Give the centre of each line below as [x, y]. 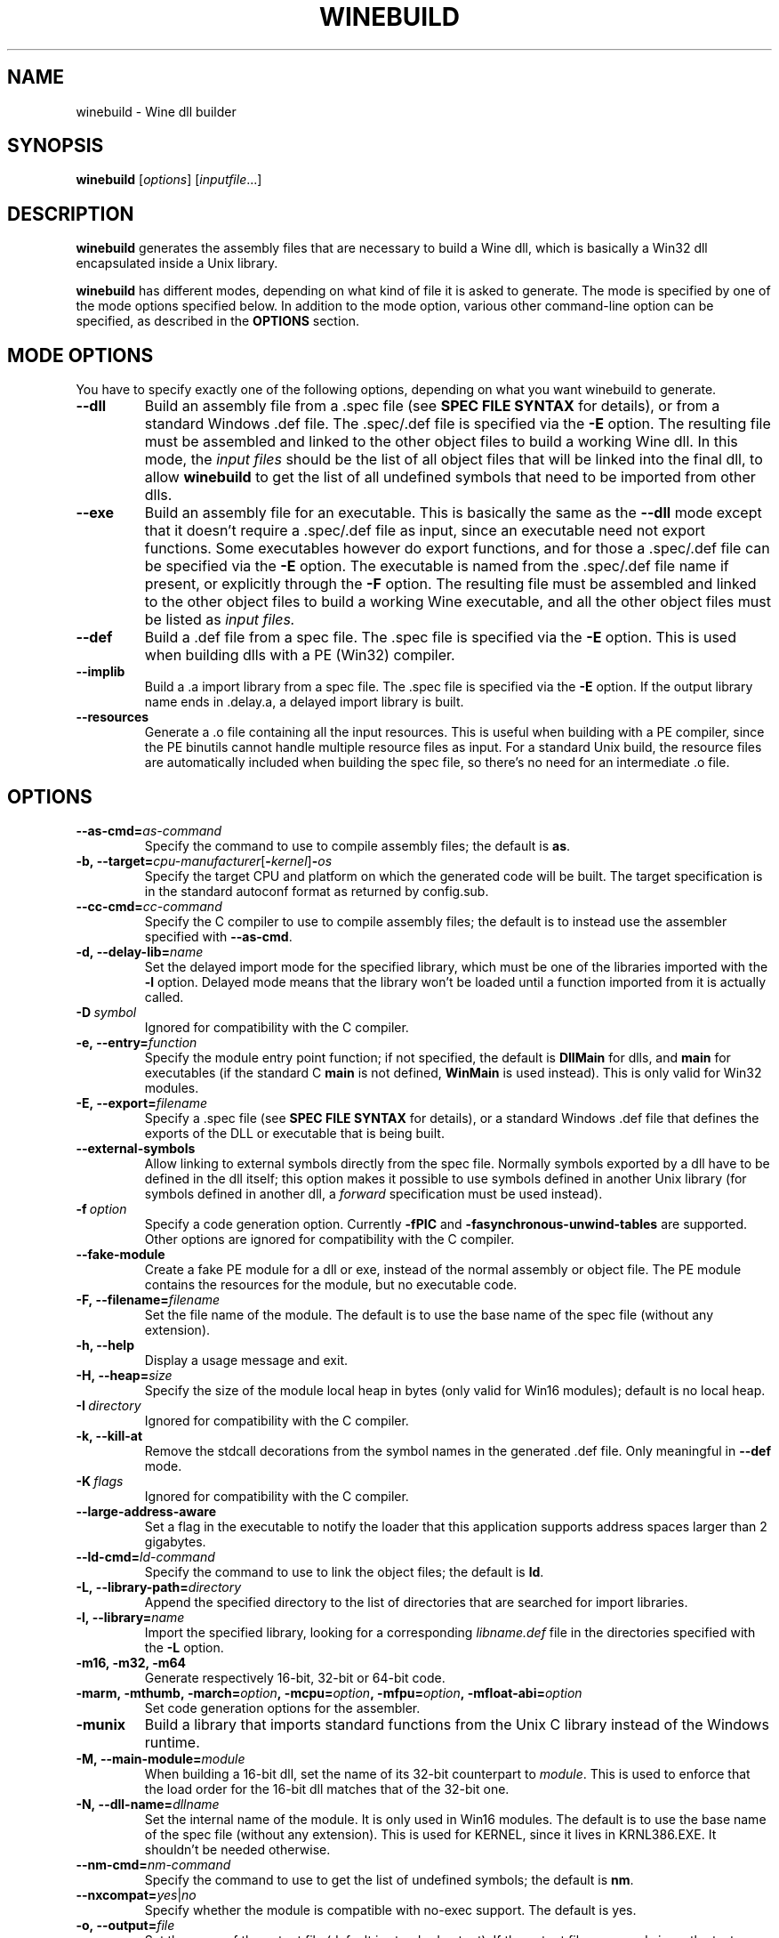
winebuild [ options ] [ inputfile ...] [169, 180]
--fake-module [120, 1254]
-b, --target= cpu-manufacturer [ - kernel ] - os [204, 860]
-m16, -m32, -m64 [131, 1662]
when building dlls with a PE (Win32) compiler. [300, 655]
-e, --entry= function [137, 1042]
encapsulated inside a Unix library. [177, 263]
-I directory [108, 1405]
